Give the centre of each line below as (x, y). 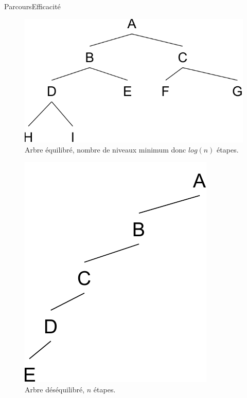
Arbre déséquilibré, (55, 389)
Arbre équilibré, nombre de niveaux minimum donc (105, 149)
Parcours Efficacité (32, 6)
